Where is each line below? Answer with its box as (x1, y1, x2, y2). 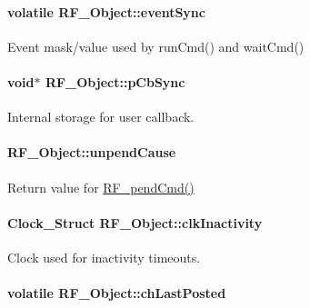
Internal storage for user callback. (7, 107, 195, 126)
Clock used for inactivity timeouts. (7, 247, 201, 266)
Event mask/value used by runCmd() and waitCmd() (7, 36, 305, 55)
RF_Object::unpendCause (7, 143, 176, 162)
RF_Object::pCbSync (45, 72, 185, 91)
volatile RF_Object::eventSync (7, 2, 205, 21)
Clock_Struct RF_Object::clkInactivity (7, 213, 263, 232)
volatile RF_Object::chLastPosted (7, 283, 226, 303)
